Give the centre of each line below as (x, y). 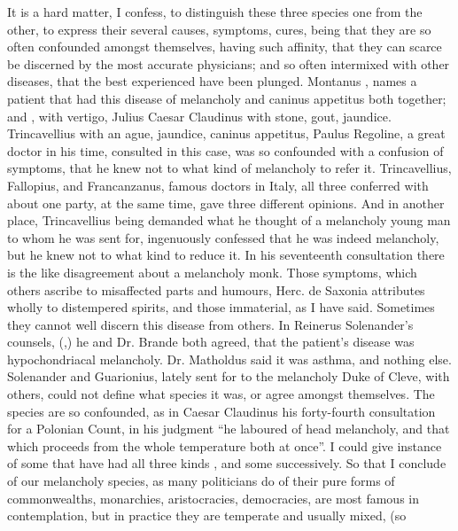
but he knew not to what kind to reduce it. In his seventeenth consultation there (226, 255)
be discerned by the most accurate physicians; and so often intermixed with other (229, 63)
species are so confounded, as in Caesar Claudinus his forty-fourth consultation (221, 411)
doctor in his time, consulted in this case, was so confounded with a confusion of (225, 150)
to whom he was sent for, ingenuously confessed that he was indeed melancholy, (223, 237)
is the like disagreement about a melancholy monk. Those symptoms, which (212, 272)
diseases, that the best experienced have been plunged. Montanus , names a (212, 81)
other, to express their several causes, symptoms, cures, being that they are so (219, 29)
